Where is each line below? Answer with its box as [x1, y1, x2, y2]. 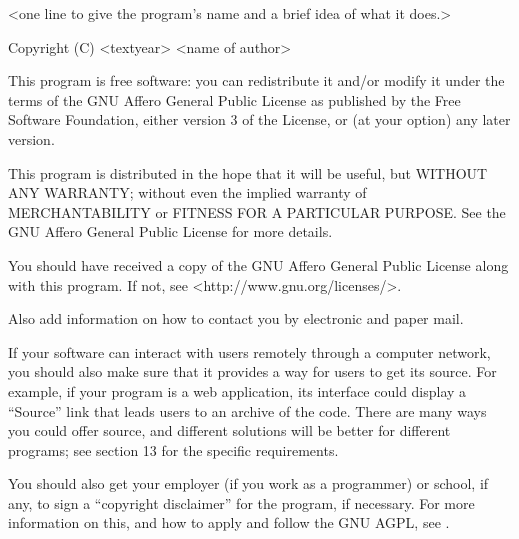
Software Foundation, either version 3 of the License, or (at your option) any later [8, 109, 511, 130]
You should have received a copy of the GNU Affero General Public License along [8, 254, 509, 275]
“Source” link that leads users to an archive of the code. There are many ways [8, 400, 487, 421]
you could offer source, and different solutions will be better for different [8, 420, 451, 441]
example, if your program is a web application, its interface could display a [8, 380, 467, 401]
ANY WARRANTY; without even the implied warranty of [8, 182, 367, 203]
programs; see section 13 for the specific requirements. [8, 439, 339, 460]
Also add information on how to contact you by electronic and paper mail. [8, 308, 464, 329]
